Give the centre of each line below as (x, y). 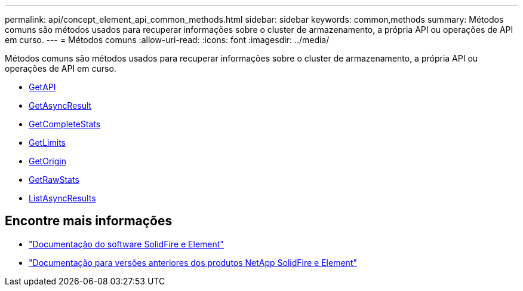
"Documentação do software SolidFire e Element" (126, 244)
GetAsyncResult (60, 105)
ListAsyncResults (62, 198)
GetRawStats (54, 180)
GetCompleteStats (65, 124)
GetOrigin (47, 161)
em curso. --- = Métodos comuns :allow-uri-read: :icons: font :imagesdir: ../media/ (167, 40)
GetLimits (47, 143)
